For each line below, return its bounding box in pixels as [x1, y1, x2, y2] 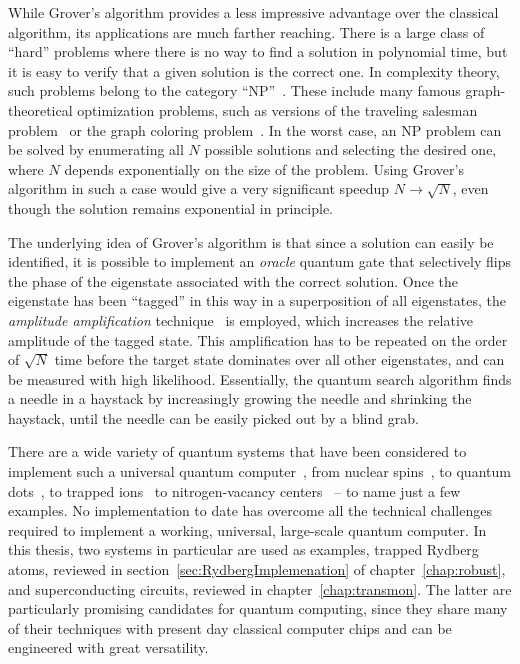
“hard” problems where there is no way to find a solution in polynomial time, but [8, 41, 508, 62]
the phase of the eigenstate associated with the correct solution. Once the [8, 270, 458, 291]
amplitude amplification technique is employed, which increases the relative [8, 309, 474, 330]
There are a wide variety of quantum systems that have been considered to [8, 441, 467, 462]
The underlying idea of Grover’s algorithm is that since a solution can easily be [8, 231, 494, 252]
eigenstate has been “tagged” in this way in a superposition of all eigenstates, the [8, 290, 506, 311]
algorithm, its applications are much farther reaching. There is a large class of [8, 21, 485, 42]
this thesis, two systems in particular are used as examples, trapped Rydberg [8, 539, 479, 560]
